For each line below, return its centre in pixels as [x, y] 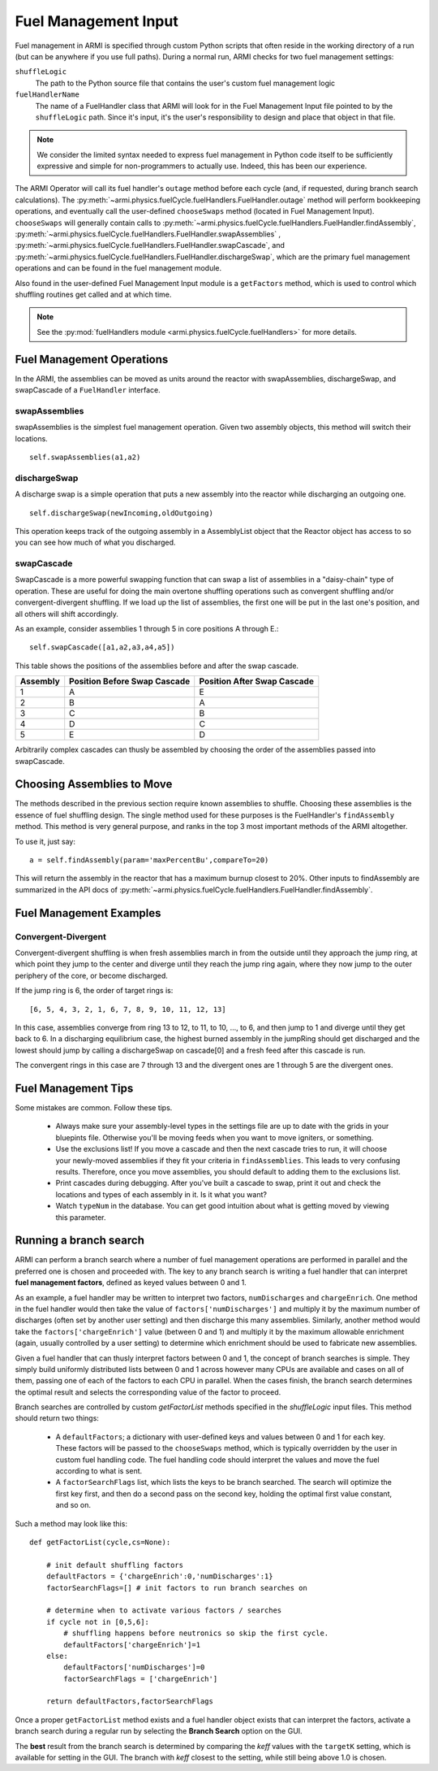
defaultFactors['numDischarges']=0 [134, 1667]
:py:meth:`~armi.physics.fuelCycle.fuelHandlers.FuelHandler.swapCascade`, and [150, 245]
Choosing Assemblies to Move [94, 784]
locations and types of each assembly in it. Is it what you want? [161, 1194]
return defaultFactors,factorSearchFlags [130, 1702]
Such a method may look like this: [71, 1523]
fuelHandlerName [47, 95]
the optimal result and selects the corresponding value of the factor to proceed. [148, 1392]
